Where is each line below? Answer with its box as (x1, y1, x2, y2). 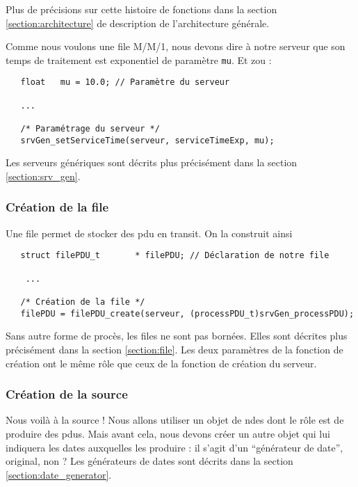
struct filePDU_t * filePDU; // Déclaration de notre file (20, 250, 329, 261)
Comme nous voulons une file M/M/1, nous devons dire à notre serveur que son (6, 39, 345, 54)
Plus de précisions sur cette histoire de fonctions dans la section (6, 2, 277, 16)
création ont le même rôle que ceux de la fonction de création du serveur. (6, 356, 317, 370)
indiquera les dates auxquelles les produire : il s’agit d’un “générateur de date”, (6, 440, 343, 454)
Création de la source (6, 385, 128, 403)
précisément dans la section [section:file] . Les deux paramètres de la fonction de (6, 342, 343, 356)
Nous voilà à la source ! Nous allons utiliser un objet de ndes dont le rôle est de (6, 413, 344, 427)
